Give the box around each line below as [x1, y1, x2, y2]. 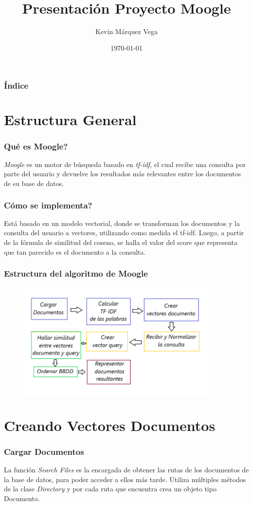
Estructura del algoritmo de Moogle [4, 267, 148, 280]
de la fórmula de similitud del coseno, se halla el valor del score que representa [4, 237, 238, 247]
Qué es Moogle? [4, 140, 68, 152]
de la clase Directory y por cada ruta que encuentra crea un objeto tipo [4, 484, 217, 494]
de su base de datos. [4, 178, 64, 188]
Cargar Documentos [4, 445, 84, 457]
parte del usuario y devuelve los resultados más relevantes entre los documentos [4, 168, 241, 179]
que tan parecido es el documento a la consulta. [4, 246, 146, 257]
